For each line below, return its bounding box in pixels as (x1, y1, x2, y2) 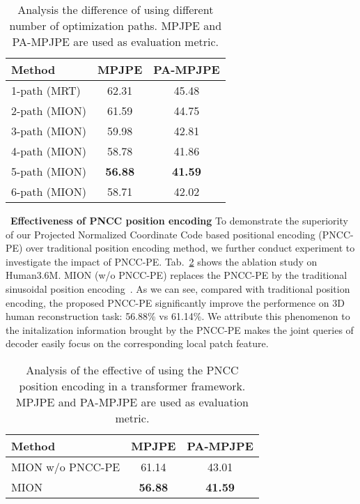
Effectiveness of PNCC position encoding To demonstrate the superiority (10, 213, 348, 227)
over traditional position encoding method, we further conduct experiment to (26, 240, 355, 255)
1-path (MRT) (11, 82, 81, 98)
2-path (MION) (11, 102, 87, 119)
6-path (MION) (11, 183, 87, 199)
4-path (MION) (11, 143, 87, 159)
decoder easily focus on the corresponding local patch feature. (6, 336, 269, 351)
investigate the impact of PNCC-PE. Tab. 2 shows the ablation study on (6, 254, 318, 268)
